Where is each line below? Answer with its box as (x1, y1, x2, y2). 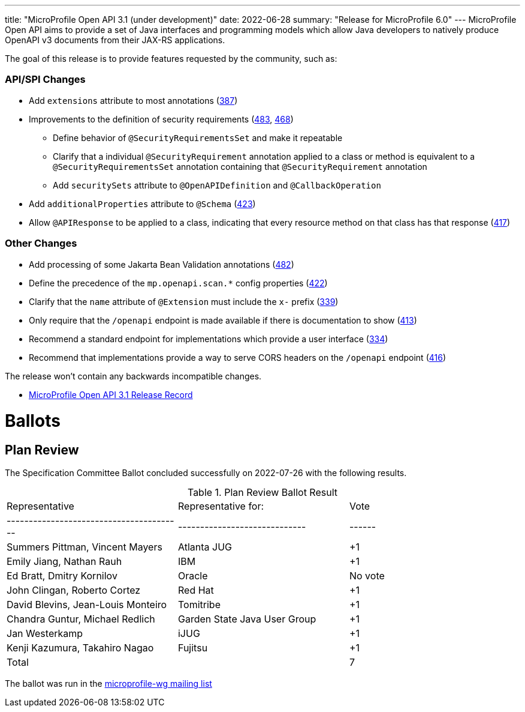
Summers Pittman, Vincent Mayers (7, 541, 162, 554)
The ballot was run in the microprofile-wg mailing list (5, 678, 212, 689)
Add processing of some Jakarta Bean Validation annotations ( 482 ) (29, 259, 294, 270)
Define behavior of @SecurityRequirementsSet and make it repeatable (53, 132, 343, 143)
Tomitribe (177, 599, 221, 611)
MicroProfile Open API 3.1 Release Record (29, 389, 193, 400)
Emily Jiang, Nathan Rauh (7, 555, 122, 568)
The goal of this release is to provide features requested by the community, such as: (5, 53, 337, 64)
